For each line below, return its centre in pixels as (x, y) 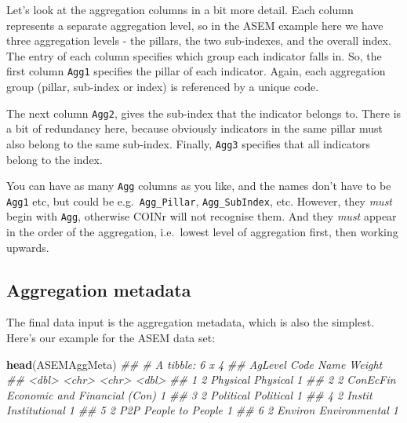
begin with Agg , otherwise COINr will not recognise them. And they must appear (202, 216)
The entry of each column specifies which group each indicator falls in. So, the (194, 55)
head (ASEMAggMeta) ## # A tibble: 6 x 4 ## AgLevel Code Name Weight (194, 364)
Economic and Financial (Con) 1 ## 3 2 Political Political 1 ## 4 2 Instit (189, 394)
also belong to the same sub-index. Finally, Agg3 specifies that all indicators (189, 143)
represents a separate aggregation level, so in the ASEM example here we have (195, 25)
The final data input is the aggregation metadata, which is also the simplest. (191, 322)
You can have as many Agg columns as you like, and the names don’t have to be (199, 186)
